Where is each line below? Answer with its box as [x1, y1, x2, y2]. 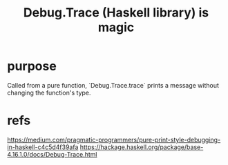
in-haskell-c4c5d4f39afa [7, 143, 79, 151]
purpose [7, 59, 57, 74]
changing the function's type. [7, 88, 91, 97]
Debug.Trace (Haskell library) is [23, 5, 209, 21]
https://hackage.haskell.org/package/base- [79, 143, 204, 151]
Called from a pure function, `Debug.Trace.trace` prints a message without [7, 81, 220, 89]
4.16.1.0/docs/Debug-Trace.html [7, 150, 97, 158]
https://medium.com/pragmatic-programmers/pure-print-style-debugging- [7, 135, 221, 144]
